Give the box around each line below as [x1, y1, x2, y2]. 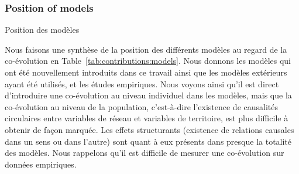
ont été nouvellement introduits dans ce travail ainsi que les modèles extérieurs [5, 66, 287, 78]
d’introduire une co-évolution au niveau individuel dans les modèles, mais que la [5, 89, 292, 101]
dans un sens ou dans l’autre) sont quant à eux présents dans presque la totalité [5, 135, 292, 147]
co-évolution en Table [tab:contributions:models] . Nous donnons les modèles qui [5, 54, 291, 67]
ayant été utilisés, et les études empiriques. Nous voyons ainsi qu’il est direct [5, 77, 279, 90]
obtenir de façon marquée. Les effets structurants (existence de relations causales [5, 123, 294, 135]
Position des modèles [5, 23, 80, 36]
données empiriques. [5, 158, 77, 170]
